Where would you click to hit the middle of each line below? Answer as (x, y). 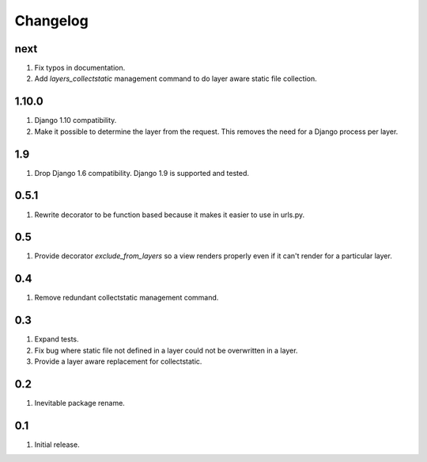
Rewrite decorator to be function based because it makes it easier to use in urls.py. (170, 215)
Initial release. (57, 445)
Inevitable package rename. (80, 403)
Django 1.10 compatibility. (76, 120)
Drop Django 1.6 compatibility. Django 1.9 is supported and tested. (142, 173)
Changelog (51, 21)
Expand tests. (57, 339)
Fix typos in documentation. (80, 68)
